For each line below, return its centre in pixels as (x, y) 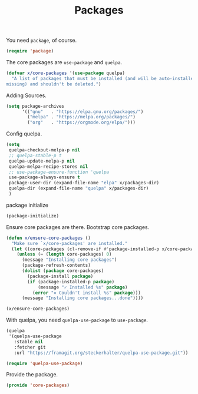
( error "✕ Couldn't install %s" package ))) (87, 293)
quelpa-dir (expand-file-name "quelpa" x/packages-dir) (79, 188)
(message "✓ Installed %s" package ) (82, 287)
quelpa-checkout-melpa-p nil (44, 150)
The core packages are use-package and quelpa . (64, 62)
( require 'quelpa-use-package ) (44, 363)
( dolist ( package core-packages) (63, 271)
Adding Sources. (27, 95)
